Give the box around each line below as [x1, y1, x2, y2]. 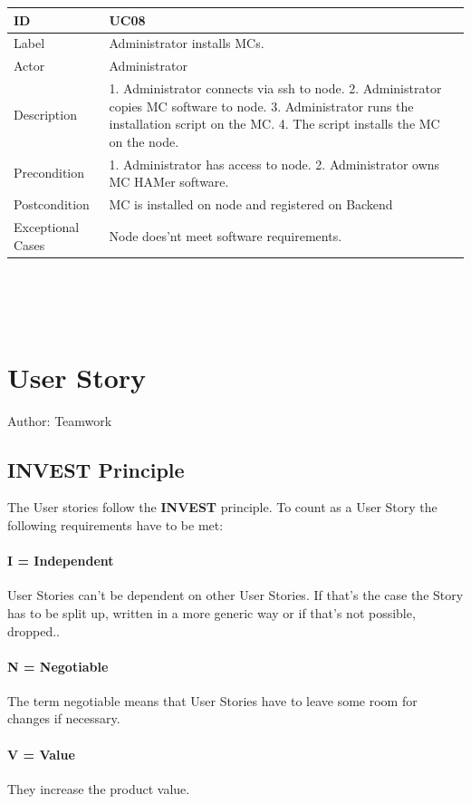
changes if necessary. [7, 709, 120, 728]
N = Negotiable [7, 656, 109, 675]
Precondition [14, 163, 85, 182]
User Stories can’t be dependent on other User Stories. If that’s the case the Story [7, 586, 464, 605]
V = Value [7, 744, 75, 763]
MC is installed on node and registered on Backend [109, 195, 393, 214]
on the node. [109, 131, 179, 150]
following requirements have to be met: [7, 515, 224, 534]
